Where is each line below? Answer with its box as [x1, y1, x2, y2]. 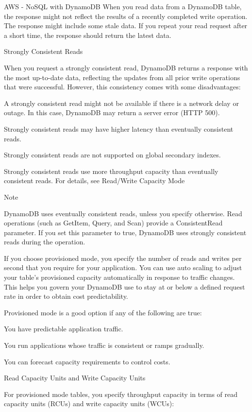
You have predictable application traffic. [4, 324, 123, 334]
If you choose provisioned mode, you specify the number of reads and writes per [4, 253, 242, 263]
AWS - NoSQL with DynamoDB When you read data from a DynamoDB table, [4, 1, 242, 11]
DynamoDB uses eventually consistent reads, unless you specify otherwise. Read [4, 208, 242, 218]
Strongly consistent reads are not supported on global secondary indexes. [4, 150, 221, 160]
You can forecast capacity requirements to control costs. [4, 356, 170, 366]
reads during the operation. [4, 237, 85, 247]
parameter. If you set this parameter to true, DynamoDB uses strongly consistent [4, 227, 247, 237]
